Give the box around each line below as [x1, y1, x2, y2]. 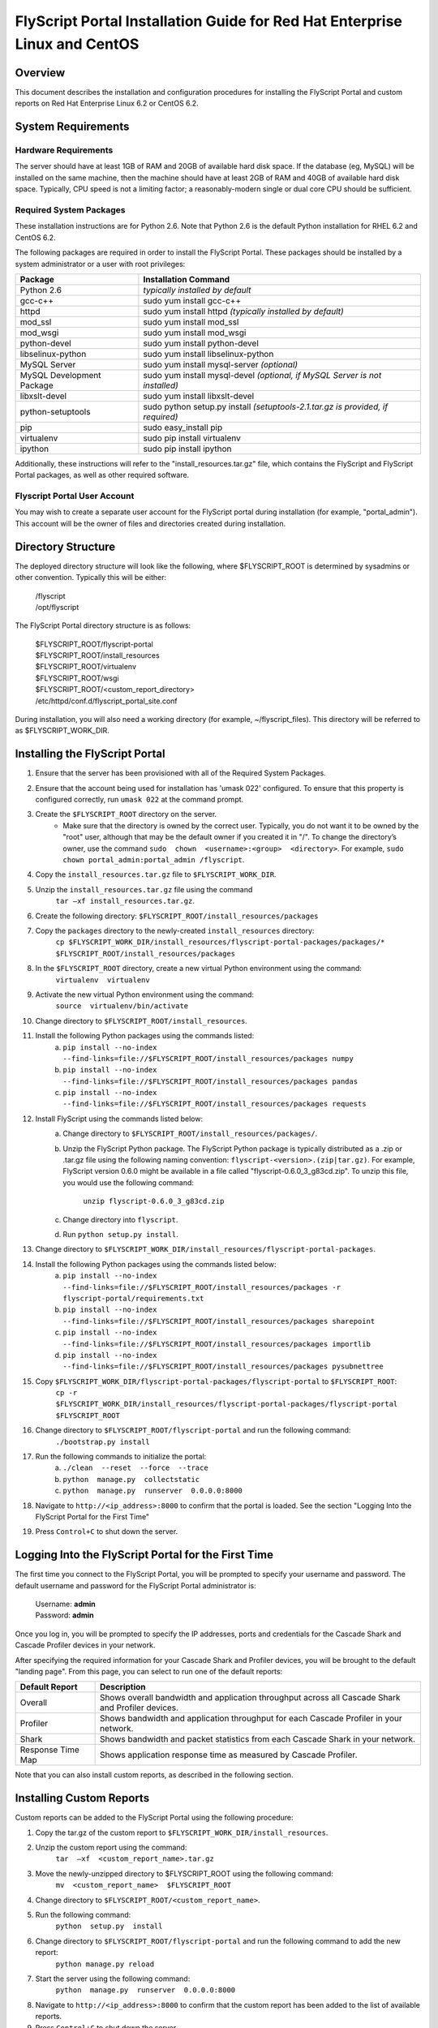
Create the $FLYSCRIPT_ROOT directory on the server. [35, 810, 217, 819]
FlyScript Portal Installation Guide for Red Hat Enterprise [15, 12, 403, 30]
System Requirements [15, 120, 130, 134]
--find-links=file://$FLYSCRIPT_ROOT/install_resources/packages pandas [62, 1076, 359, 1086]
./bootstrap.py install [55, 1437, 150, 1446]
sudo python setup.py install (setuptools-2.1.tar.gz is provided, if [143, 401, 389, 412]
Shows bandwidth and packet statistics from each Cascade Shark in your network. [99, 1734, 416, 1745]
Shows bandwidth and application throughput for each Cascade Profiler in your [99, 1712, 402, 1724]
